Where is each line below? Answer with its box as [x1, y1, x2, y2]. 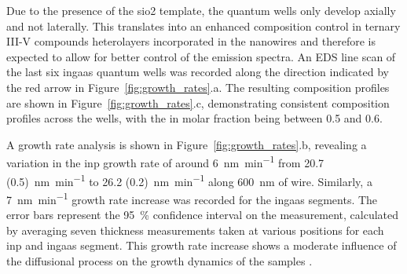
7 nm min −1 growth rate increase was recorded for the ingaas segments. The [6, 188, 378, 207]
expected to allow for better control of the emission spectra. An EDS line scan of [6, 48, 396, 64]
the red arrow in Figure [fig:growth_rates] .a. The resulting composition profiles [6, 79, 390, 95]
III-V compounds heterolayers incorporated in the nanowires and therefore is [6, 33, 376, 49]
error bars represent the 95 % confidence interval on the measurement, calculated [6, 206, 399, 223]
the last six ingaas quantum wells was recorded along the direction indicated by [6, 64, 390, 80]
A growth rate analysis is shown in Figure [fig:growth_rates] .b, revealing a [6, 136, 367, 152]
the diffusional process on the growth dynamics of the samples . [6, 252, 313, 269]
